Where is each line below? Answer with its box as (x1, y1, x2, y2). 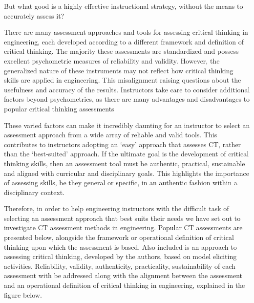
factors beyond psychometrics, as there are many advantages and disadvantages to (4, 94, 250, 104)
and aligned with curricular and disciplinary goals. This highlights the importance (4, 168, 249, 178)
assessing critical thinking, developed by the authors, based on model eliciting (4, 251, 237, 261)
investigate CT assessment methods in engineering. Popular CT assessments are (4, 222, 243, 233)
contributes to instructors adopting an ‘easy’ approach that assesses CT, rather (4, 139, 241, 149)
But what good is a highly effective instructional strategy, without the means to (4, 1, 243, 11)
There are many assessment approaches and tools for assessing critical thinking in (4, 27, 248, 37)
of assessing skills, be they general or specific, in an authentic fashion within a (4, 177, 237, 188)
